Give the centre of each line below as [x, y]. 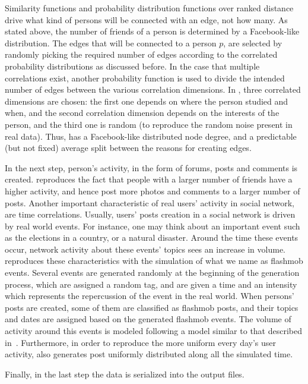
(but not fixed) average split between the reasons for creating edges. [128, 148]
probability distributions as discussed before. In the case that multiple [132, 66]
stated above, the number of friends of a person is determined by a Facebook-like [152, 31]
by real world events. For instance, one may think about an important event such [153, 226]
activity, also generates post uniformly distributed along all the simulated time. [149, 354]
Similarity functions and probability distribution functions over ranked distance [149, 8]
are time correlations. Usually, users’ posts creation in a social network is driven [150, 214]
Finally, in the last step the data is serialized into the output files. [125, 374]
